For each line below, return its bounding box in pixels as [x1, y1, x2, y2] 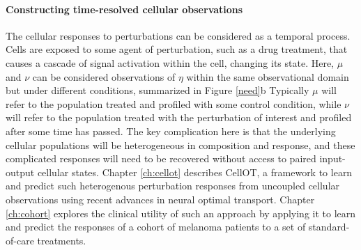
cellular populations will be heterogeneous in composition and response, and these [6, 137, 355, 152]
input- [319, 151, 346, 166]
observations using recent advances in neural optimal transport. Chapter [6, 192, 315, 206]
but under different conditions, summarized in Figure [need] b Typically [6, 83, 309, 97]
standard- [308, 219, 350, 234]
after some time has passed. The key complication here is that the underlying [6, 123, 336, 138]
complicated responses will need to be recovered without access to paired [6, 151, 316, 166]
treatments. [37, 233, 86, 247]
